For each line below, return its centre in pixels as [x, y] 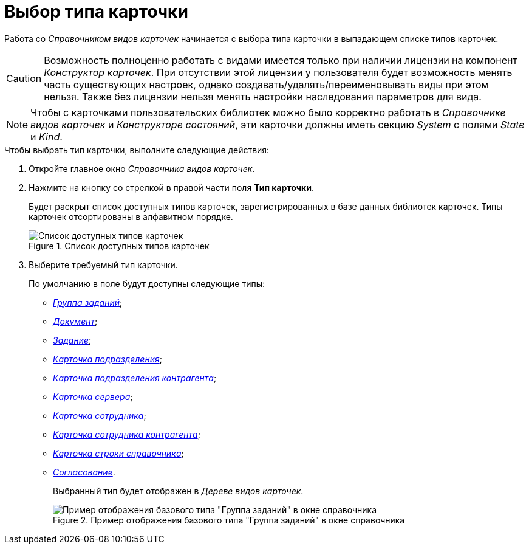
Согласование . [84, 472]
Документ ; [75, 321]
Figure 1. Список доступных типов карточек [119, 246]
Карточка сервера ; [93, 396]
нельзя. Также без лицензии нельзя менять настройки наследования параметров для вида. [263, 96]
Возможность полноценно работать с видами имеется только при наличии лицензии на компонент [281, 60]
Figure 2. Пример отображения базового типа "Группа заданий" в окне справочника [229, 520]
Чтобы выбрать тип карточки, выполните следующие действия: [137, 150]
